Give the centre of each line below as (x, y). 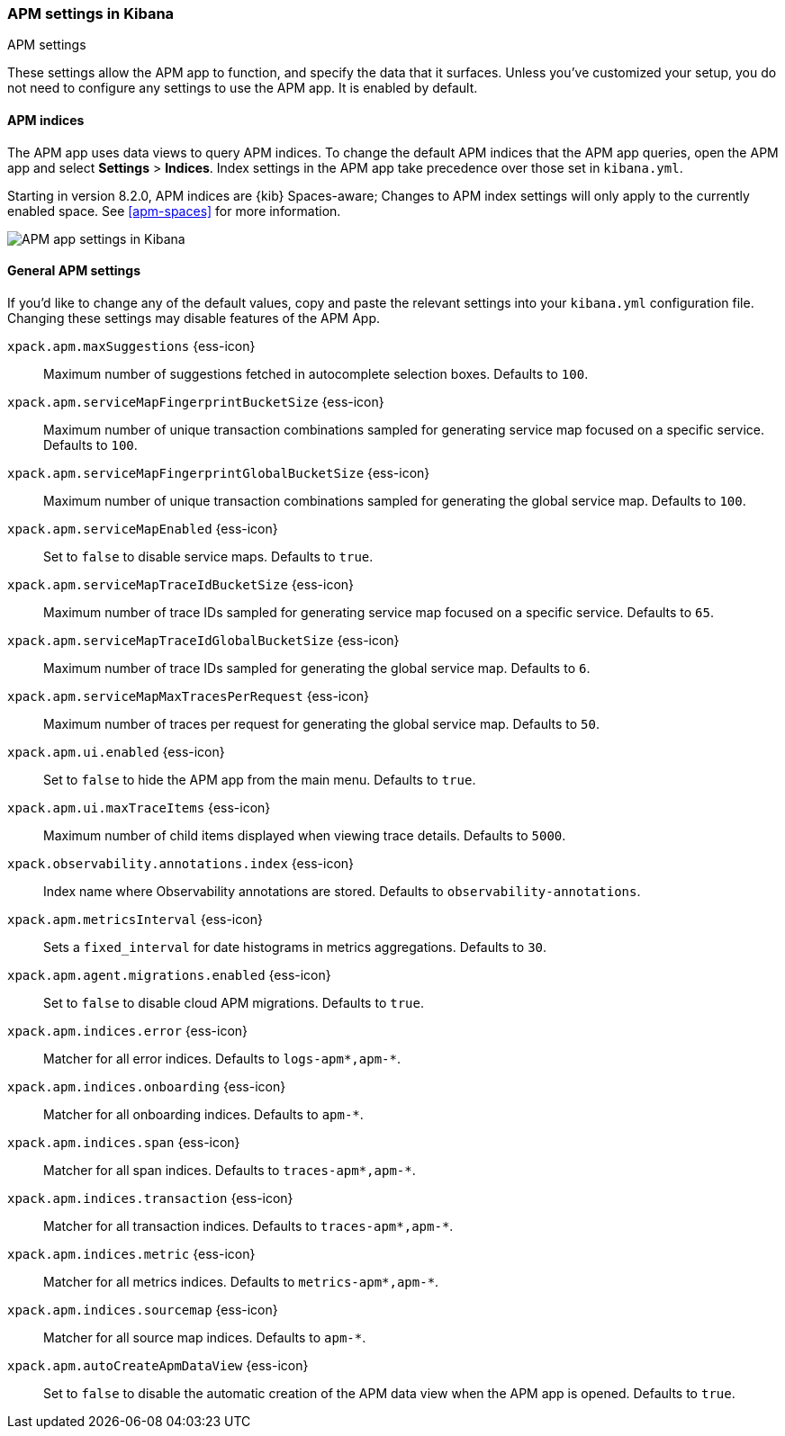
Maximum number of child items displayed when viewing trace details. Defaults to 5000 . (305, 835)
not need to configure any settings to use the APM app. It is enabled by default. (243, 88)
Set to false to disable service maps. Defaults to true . (208, 556)
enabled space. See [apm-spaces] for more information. (174, 211)
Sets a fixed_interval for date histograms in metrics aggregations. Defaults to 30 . (295, 947)
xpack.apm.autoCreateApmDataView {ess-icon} (158, 1365)
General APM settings (74, 271)
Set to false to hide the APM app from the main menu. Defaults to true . (260, 779)
